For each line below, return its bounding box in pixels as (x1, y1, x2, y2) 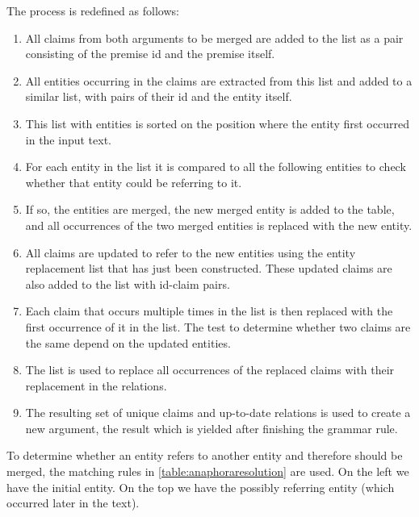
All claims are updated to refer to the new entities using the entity (25, 244, 356, 261)
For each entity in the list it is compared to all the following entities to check (25, 158, 406, 175)
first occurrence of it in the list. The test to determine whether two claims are (25, 318, 411, 335)
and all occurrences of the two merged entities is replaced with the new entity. (25, 216, 413, 233)
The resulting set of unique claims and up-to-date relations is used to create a (25, 404, 411, 421)
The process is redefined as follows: (6, 2, 179, 19)
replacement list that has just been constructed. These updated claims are (25, 260, 392, 277)
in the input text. (25, 131, 111, 148)
